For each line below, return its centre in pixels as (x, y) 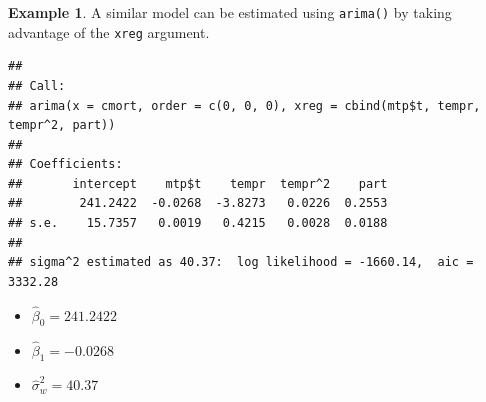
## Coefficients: (65, 164)
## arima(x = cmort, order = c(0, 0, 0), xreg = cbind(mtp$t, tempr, (244, 105)
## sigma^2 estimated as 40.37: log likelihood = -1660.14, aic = (241, 262)
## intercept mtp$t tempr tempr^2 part (198, 183)
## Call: (37, 85)
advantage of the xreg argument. (109, 31)
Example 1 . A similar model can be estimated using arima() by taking (230, 12)
